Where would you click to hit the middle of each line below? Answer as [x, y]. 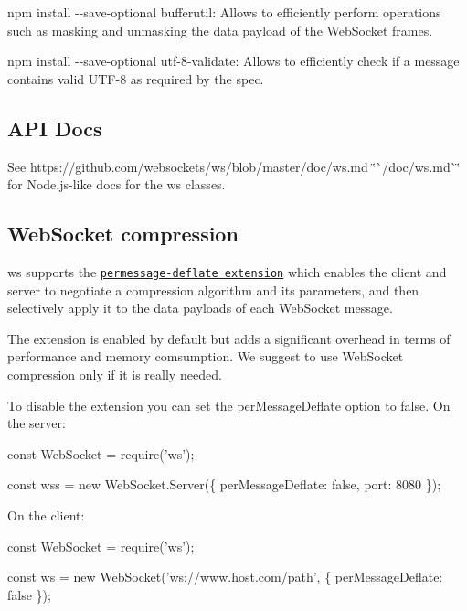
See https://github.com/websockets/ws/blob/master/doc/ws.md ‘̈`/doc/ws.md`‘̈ [234, 166]
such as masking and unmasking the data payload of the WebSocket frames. [220, 30]
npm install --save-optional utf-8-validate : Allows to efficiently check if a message [233, 61]
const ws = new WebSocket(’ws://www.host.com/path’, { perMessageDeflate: [225, 577]
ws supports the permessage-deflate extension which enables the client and [227, 271]
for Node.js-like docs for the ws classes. [117, 184]
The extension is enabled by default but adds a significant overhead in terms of [229, 338]
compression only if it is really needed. [115, 374]
